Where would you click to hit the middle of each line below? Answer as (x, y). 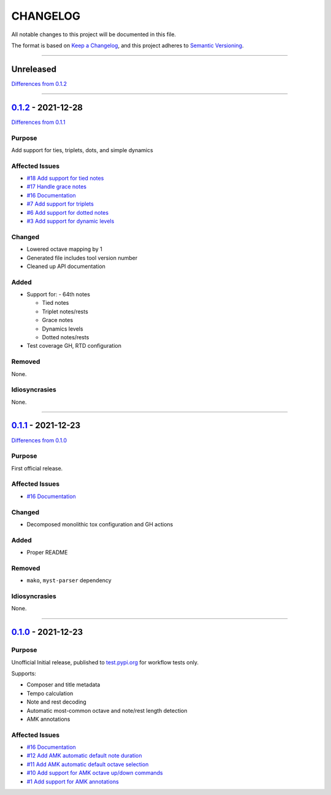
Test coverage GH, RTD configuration (74, 346)
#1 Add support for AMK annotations (73, 782)
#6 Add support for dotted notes (68, 212)
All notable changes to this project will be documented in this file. (94, 34)
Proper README (47, 553)
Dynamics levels (63, 329)
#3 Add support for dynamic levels (70, 221)
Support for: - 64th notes (58, 294)
